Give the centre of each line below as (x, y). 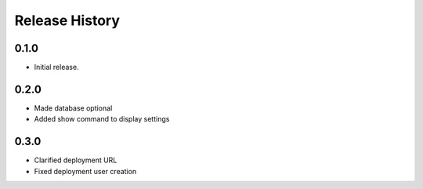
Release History (67, 20)
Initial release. (56, 67)
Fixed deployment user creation (85, 171)
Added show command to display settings (102, 119)
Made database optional (73, 108)
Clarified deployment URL (76, 160)
